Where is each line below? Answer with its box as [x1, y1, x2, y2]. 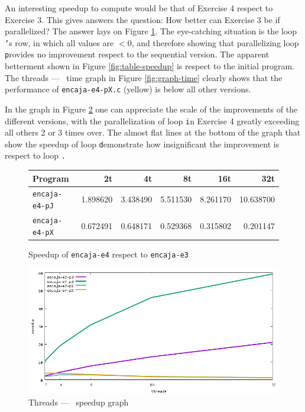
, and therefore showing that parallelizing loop [131, 36, 299, 49]
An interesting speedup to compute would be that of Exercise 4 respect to [5, 2, 273, 14]
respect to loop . [5, 149, 66, 162]
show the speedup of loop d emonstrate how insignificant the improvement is [5, 137, 280, 150]
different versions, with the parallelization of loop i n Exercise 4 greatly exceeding [5, 114, 300, 127]
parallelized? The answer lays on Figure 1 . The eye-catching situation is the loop [5, 25, 297, 37]
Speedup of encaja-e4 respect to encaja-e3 [28, 247, 189, 260]
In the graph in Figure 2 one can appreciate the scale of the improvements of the [5, 102, 298, 115]
